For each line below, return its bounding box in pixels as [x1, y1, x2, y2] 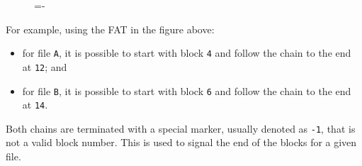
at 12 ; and [22, 59, 67, 74]
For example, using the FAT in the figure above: [6, 21, 215, 36]
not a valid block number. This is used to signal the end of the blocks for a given [6, 135, 357, 150]
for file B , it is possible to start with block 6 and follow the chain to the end [22, 83, 351, 98]
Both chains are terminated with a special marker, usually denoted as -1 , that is [6, 121, 356, 135]
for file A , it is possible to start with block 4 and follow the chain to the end [22, 45, 351, 60]
